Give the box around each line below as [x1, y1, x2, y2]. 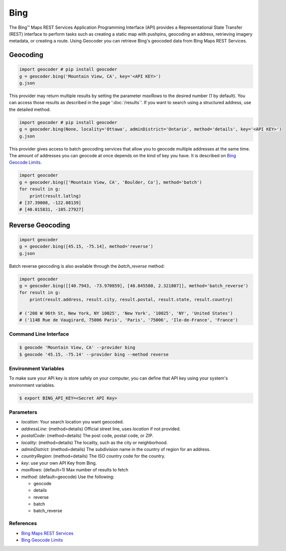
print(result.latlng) [29, 193, 82, 199]
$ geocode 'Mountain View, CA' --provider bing [19, 345, 135, 350]
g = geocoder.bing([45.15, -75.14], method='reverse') [19, 244, 153, 249]
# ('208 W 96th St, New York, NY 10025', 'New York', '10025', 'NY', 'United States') [19, 310, 233, 316]
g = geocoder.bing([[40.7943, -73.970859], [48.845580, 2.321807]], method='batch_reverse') [19, 283, 248, 289]
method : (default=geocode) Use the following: [21, 474, 115, 480]
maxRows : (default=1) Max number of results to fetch [21, 467, 129, 473]
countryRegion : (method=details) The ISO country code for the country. [21, 453, 165, 459]
